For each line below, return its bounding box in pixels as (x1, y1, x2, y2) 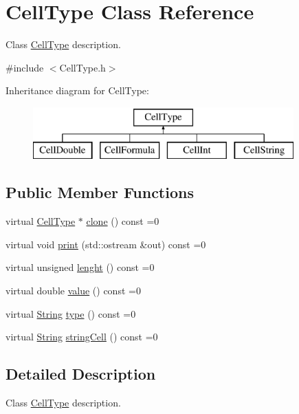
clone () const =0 (86, 214, 159, 228)
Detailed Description (5, 363, 156, 384)
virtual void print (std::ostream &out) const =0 (5, 237, 206, 251)
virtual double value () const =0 (5, 283, 141, 298)
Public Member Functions (5, 182, 194, 203)
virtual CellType (5, 214, 76, 228)
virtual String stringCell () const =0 (5, 329, 158, 344)
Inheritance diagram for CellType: (5, 83, 149, 98)
